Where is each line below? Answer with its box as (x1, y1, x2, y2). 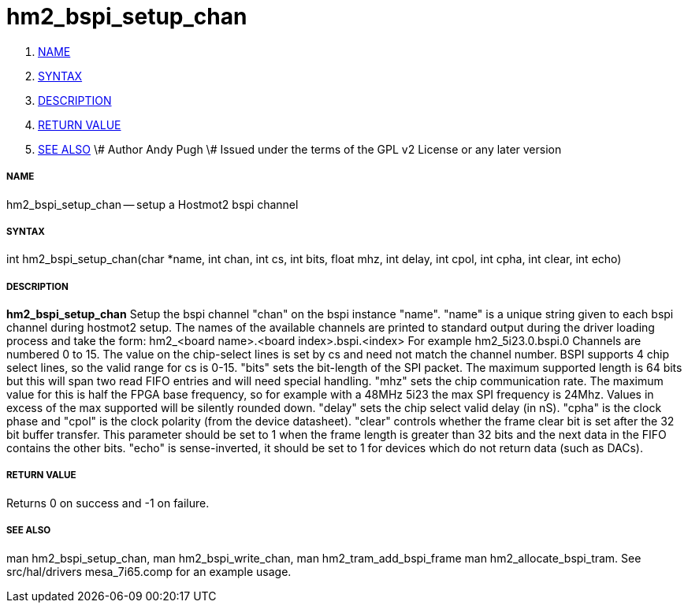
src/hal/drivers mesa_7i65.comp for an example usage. (6, 564, 292, 578)
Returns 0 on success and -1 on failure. (6, 496, 210, 510)
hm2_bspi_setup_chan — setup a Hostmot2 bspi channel (6, 197, 299, 211)
